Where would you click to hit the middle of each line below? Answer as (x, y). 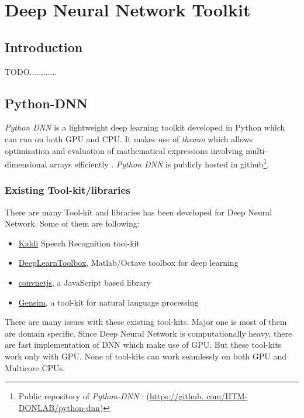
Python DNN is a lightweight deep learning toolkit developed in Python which (145, 127)
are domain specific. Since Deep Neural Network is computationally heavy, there (148, 333)
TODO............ (31, 71)
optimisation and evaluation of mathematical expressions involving (124, 150)
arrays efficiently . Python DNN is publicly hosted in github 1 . (160, 163)
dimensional (26, 164)
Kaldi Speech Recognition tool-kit (79, 243)
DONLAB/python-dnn (59, 407)
